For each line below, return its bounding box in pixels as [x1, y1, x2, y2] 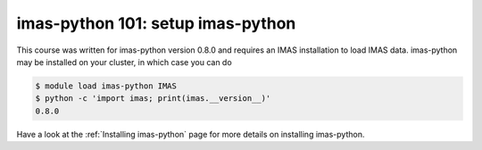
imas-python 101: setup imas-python [16, 13, 296, 33]
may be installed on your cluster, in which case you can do [16, 56, 232, 67]
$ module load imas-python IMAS [35, 80, 178, 91]
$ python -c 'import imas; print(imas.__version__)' [35, 94, 271, 104]
